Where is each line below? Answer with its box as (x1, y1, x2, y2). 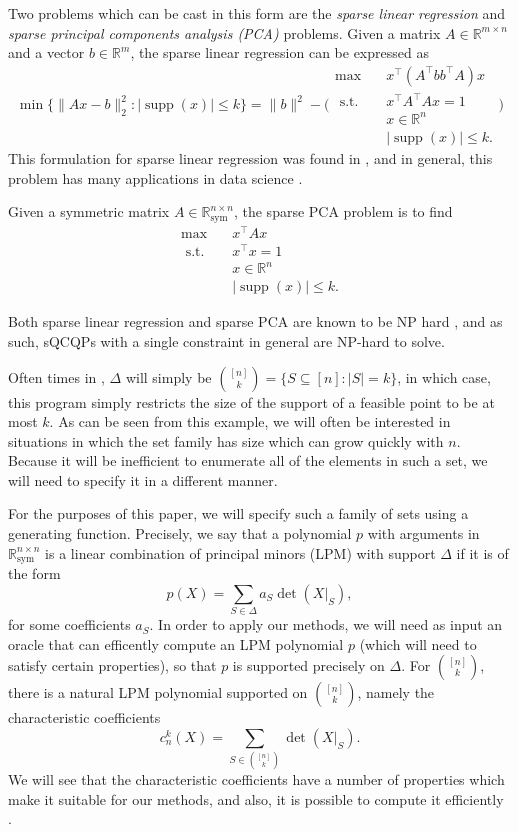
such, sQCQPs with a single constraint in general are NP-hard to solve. (8, 330, 445, 351)
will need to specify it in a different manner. (8, 469, 278, 490)
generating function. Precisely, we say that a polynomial (8, 523, 352, 544)
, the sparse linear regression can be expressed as (130, 42, 429, 63)
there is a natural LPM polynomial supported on (8, 682, 308, 703)
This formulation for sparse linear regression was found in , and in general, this (8, 147, 493, 168)
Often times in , (8, 366, 105, 387)
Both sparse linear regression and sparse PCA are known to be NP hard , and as (8, 311, 503, 332)
